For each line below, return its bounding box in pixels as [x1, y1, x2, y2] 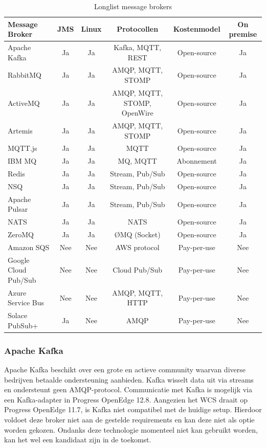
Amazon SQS [8, 241, 50, 252]
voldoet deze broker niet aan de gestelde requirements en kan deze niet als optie [4, 414, 255, 425]
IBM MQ [8, 155, 37, 166]
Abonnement [176, 155, 217, 166]
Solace [8, 310, 28, 321]
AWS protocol [115, 241, 160, 252]
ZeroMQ [8, 229, 34, 240]
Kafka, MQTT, [114, 42, 162, 53]
